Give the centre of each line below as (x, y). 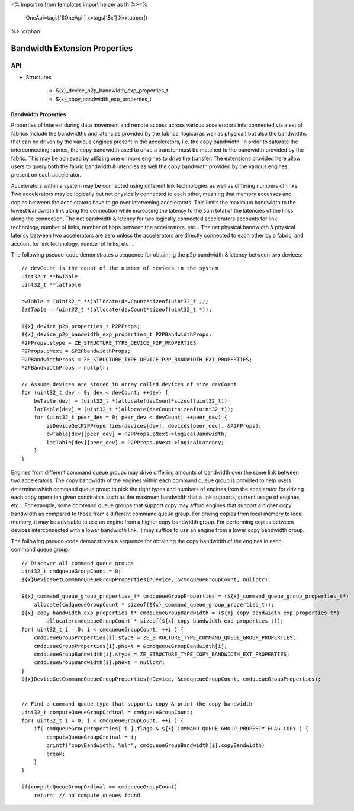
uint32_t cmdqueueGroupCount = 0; (71, 571)
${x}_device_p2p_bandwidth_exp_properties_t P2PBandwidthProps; (117, 334)
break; (56, 754)
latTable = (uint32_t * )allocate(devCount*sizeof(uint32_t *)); (117, 310)
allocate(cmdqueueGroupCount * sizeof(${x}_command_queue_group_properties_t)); (154, 605)
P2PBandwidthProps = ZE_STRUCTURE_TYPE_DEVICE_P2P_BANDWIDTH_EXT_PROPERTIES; (137, 359)
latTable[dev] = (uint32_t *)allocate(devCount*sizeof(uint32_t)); (133, 409)
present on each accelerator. (46, 175)
